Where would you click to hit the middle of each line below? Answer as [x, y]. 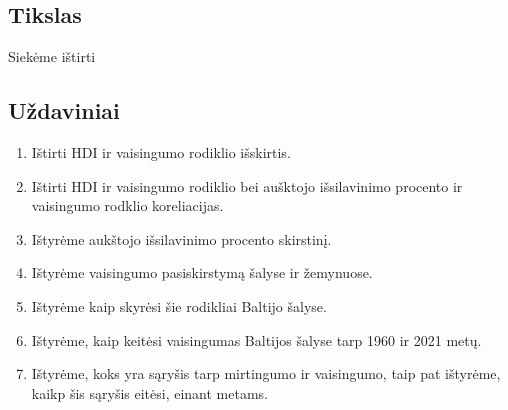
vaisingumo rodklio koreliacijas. [127, 205]
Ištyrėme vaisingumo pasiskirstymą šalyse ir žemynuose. [202, 272]
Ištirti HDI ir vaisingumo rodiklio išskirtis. [161, 152]
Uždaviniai [64, 110]
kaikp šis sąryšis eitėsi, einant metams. [150, 392]
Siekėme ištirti [52, 56]
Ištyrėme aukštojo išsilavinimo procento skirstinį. [181, 238]
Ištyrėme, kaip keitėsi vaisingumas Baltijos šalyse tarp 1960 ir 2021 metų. [256, 339]
